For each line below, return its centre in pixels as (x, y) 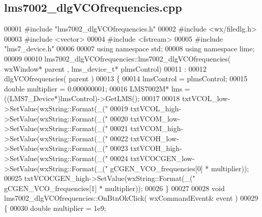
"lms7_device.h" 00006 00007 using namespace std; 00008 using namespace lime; (129, 49)
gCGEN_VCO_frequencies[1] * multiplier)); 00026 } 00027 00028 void (114, 188)
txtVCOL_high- (156, 108)
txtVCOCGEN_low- (163, 158)
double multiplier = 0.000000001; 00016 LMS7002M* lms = (97, 88)
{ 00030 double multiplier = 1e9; (55, 208)
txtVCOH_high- (156, 148)
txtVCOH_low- (155, 138)
